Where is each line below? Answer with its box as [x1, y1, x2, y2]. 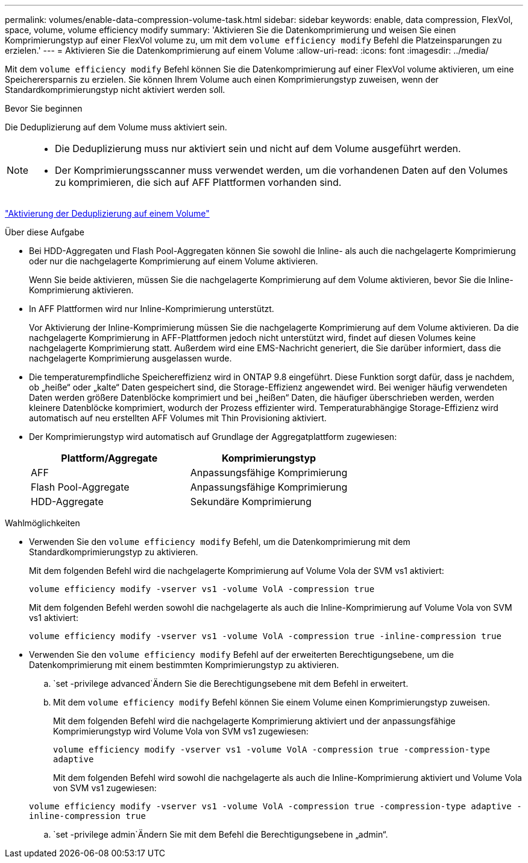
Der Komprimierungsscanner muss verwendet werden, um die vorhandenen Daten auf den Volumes [55, 164, 508, 176]
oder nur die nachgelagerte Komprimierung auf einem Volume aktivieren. [29, 256, 318, 266]
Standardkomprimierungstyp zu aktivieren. [29, 547, 198, 557]
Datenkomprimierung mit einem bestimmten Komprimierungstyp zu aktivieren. [29, 660, 339, 670]
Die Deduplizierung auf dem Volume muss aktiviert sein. [5, 122, 227, 132]
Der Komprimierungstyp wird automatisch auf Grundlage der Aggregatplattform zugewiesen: [29, 431, 397, 442]
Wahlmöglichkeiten [5, 518, 80, 528]
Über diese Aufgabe [5, 227, 84, 237]
